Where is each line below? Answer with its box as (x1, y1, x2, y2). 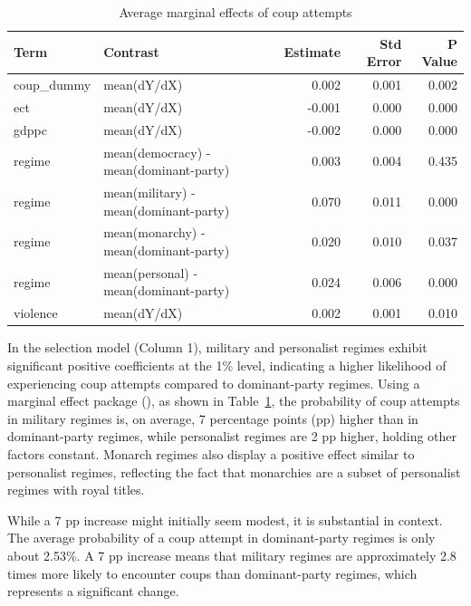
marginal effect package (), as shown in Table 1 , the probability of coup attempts (7, 391, 460, 410)
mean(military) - (103, 183, 196, 201)
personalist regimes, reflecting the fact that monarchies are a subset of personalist (7, 462, 461, 481)
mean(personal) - (103, 263, 198, 282)
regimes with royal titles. (7, 480, 145, 499)
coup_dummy (14, 75, 91, 94)
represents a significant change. (7, 582, 179, 601)
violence (14, 303, 58, 322)
